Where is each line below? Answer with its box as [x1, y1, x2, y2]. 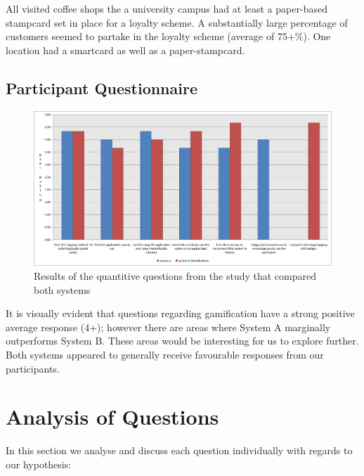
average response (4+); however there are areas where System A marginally [6, 319, 331, 334]
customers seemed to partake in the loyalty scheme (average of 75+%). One [6, 29, 331, 44]
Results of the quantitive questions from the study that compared [34, 269, 316, 283]
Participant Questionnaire [6, 77, 197, 98]
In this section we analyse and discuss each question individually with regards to [6, 443, 353, 458]
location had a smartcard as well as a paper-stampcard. [6, 42, 245, 57]
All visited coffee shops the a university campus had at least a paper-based [6, 1, 327, 15]
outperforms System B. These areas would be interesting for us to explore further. [6, 333, 359, 348]
